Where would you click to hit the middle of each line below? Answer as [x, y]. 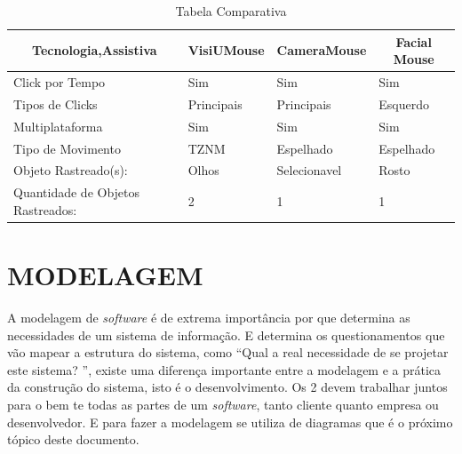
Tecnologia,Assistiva [95, 50]
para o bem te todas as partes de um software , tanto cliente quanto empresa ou [223, 405]
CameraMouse [322, 50]
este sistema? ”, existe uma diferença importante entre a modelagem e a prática [224, 369]
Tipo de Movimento [67, 148]
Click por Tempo [60, 82]
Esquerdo [404, 104]
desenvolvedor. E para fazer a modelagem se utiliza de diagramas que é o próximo [230, 422]
